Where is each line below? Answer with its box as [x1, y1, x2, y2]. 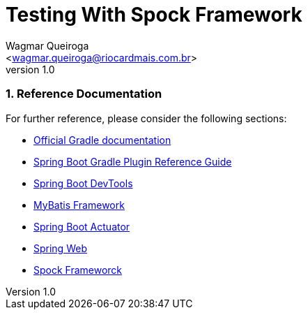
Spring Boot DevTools [33, 177, 133, 189]
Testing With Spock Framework [6, 3, 302, 27]
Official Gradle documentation [33, 133, 171, 146]
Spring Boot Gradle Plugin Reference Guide [33, 155, 232, 168]
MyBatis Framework [33, 198, 125, 211]
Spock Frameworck [33, 263, 123, 276]
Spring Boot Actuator [33, 220, 130, 233]
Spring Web [33, 242, 87, 254]
